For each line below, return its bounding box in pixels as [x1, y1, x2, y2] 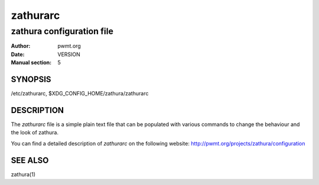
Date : [11, 51, 25, 58]
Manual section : [11, 59, 52, 66]
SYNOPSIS [11, 74, 51, 84]
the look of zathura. [11, 129, 59, 136]
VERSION [57, 51, 81, 58]
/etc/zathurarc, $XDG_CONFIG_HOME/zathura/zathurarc [11, 90, 149, 97]
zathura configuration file [11, 26, 113, 37]
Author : [11, 42, 31, 49]
